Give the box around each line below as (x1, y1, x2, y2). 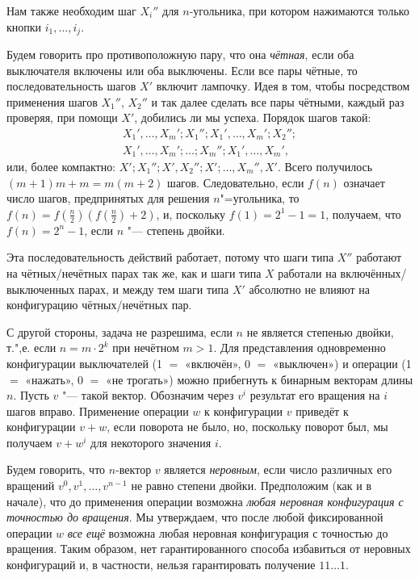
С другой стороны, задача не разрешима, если (6, 323, 233, 340)
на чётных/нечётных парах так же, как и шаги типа (6, 264, 262, 281)
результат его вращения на (249, 387, 380, 404)
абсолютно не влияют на (249, 280, 370, 297)
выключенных (6, 280, 75, 297)
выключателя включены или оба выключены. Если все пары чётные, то (6, 61, 358, 78)
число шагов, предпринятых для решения (6, 190, 210, 207)
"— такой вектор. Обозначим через (61, 387, 234, 404)
